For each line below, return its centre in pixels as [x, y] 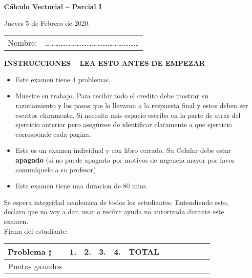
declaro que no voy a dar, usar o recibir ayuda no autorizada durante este [114, 212]
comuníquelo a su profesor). [57, 169]
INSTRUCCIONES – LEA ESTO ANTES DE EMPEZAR [105, 63]
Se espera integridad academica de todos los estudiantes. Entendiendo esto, [116, 202]
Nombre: [22, 43]
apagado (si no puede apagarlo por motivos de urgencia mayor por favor [125, 159]
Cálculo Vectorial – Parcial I [53, 6]
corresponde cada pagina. [53, 134]
